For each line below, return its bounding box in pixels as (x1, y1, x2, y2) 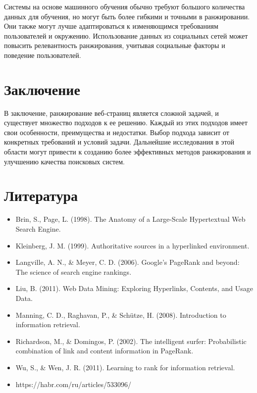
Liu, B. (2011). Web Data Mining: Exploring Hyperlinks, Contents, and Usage (15, 283, 253, 294)
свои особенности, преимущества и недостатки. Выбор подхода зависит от (4, 127, 229, 137)
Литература (4, 185, 78, 205)
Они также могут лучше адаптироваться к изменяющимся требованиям (4, 21, 218, 31)
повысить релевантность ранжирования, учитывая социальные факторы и (4, 40, 225, 50)
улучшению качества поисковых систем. (4, 156, 125, 166)
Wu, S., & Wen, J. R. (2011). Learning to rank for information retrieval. (15, 362, 235, 372)
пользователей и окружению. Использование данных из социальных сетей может (4, 30, 248, 41)
